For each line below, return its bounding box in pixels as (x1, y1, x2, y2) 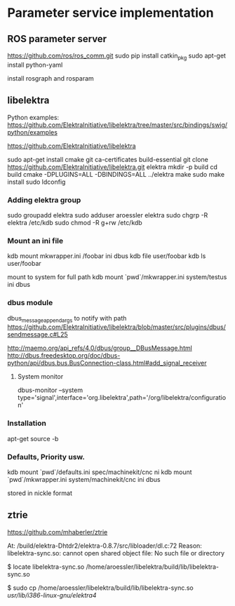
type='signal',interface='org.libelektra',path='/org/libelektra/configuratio (17, 393, 227, 402)
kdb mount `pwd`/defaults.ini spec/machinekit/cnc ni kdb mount (7, 468, 192, 476)
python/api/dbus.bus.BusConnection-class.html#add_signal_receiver (7, 359, 207, 368)
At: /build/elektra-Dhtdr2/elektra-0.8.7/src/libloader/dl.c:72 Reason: (7, 541, 202, 550)
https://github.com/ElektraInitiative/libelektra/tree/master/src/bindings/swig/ (7, 121, 228, 129)
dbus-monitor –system (17, 386, 83, 394)
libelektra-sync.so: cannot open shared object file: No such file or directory (7, 548, 225, 557)
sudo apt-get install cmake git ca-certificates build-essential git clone (7, 155, 208, 163)
